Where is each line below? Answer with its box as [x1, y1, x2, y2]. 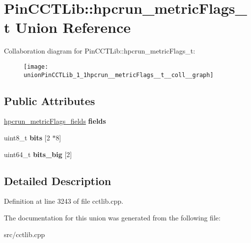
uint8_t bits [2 [4, 133, 50, 143]
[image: [24, 63, 49, 70]
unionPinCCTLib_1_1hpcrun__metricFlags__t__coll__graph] [24, 71, 214, 79]
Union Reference [15, 17, 131, 37]
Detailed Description [4, 173, 112, 188]
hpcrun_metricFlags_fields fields [4, 116, 106, 126]
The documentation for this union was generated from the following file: [4, 213, 221, 222]
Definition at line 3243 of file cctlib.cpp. [4, 196, 123, 206]
